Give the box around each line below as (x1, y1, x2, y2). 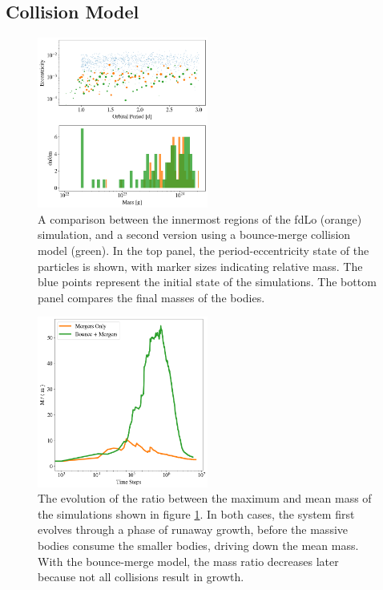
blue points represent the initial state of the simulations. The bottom (38, 273, 377, 290)
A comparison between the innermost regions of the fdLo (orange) (38, 210, 362, 227)
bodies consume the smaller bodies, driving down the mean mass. (38, 537, 359, 553)
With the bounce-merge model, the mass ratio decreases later (38, 552, 339, 569)
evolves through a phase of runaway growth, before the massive (38, 521, 349, 538)
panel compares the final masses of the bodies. (38, 289, 265, 305)
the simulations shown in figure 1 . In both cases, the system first (38, 505, 355, 522)
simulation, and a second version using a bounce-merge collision (38, 226, 351, 243)
